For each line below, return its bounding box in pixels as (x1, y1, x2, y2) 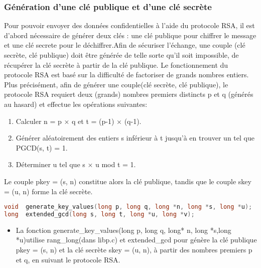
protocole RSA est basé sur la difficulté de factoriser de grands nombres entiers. (4, 69, 249, 80)
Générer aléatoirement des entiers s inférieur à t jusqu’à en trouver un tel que (16, 132, 254, 143)
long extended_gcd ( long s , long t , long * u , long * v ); (4, 211, 195, 218)
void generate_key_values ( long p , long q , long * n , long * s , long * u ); (4, 203, 252, 211)
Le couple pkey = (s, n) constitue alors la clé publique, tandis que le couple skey (4, 176, 251, 186)
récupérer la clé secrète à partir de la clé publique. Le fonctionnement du (4, 59, 228, 70)
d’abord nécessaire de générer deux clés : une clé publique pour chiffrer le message (4, 30, 256, 40)
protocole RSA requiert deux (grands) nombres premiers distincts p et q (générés (4, 89, 253, 99)
